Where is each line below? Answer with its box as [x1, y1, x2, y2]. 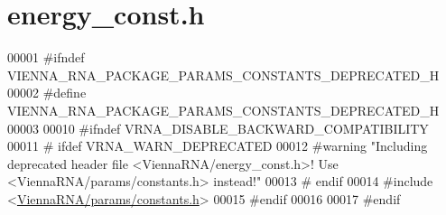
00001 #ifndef [7, 48, 85, 67]
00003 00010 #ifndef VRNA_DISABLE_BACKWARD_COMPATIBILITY [7, 118, 429, 137]
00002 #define [7, 83, 87, 102]
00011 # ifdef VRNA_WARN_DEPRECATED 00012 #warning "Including [7, 136, 428, 155]
